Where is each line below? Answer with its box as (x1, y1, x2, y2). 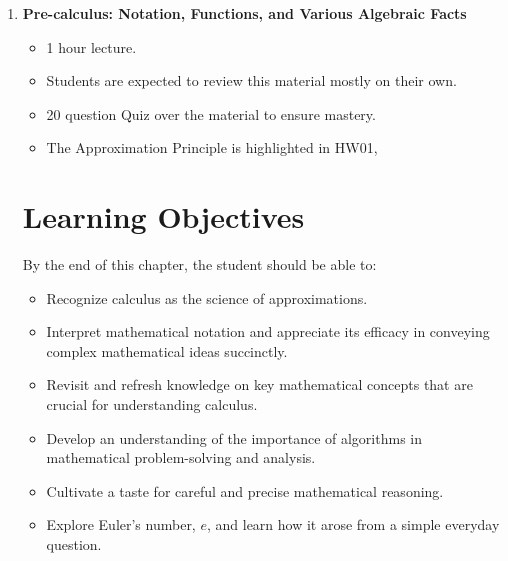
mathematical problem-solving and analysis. (46, 447, 316, 468)
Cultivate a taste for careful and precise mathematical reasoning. (46, 480, 444, 501)
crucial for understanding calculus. (46, 394, 258, 415)
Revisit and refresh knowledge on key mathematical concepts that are (46, 374, 473, 395)
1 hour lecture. (46, 36, 137, 57)
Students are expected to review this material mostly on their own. (46, 70, 457, 91)
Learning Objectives (22, 196, 305, 237)
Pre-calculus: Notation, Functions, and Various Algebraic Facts (22, 3, 467, 23)
